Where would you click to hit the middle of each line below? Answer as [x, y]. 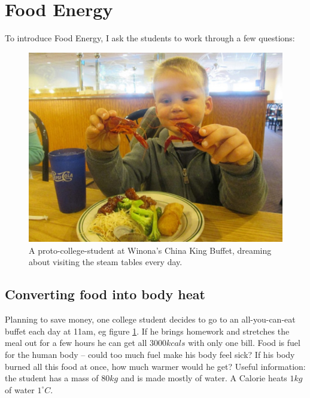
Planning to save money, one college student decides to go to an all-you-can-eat [150, 319]
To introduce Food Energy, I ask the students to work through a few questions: [150, 38]
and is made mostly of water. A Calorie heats [204, 378]
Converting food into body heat [105, 294]
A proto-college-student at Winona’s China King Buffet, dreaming [150, 250]
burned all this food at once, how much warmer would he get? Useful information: [155, 366]
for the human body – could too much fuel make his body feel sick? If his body [150, 354]
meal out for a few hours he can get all [76, 343]
